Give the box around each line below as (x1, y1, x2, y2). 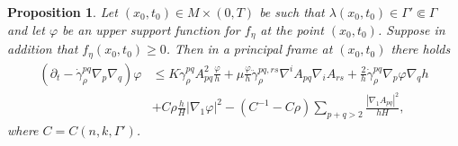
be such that (259, 3, 325, 21)
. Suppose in (377, 20, 445, 39)
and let (7, 20, 45, 39)
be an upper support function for (62, 20, 240, 39)
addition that (7, 39, 78, 58)
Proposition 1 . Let (7, 3, 118, 21)
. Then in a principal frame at (166, 39, 333, 58)
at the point (260, 20, 324, 39)
